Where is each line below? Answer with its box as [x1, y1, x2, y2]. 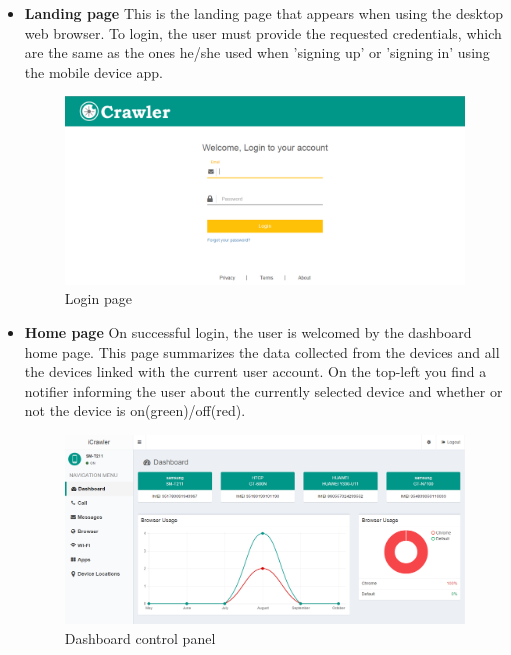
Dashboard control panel [64, 628, 216, 649]
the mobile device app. [24, 61, 163, 82]
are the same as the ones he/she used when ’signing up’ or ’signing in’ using [24, 42, 490, 63]
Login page [64, 288, 132, 309]
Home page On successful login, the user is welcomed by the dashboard [24, 321, 472, 342]
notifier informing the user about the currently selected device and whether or [24, 380, 503, 401]
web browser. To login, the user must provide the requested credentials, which [24, 22, 502, 43]
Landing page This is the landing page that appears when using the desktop [24, 3, 504, 23]
